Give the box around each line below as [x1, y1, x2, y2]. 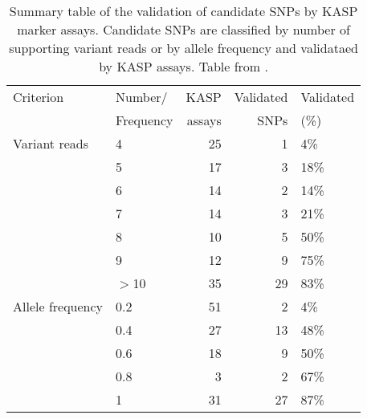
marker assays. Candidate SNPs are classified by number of [17, 20, 350, 39]
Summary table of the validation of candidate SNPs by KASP [9, 2, 358, 20]
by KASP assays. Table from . [99, 57, 268, 75]
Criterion [13, 87, 64, 106]
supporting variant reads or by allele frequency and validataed [9, 39, 358, 57]
